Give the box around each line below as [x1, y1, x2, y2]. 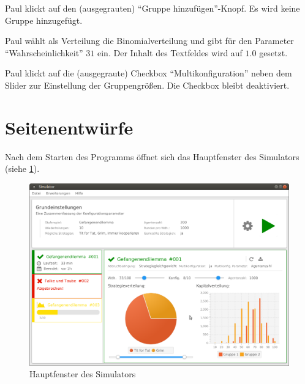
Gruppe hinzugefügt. [5, 13, 83, 26]
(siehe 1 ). [5, 162, 40, 175]
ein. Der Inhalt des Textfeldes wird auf [97, 46, 243, 59]
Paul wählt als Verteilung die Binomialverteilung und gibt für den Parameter [5, 34, 294, 47]
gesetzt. [259, 46, 288, 59]
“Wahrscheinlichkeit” [5, 46, 83, 59]
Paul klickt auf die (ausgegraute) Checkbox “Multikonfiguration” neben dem [5, 67, 292, 79]
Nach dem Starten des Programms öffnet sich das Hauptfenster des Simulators [5, 150, 299, 163]
